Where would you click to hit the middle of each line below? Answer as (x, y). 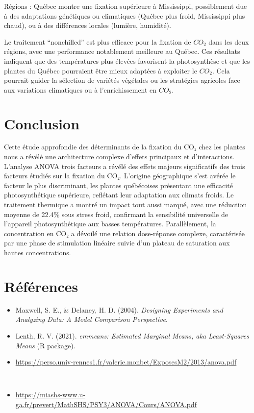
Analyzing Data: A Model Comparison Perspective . (91, 319)
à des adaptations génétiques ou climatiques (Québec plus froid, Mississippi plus (125, 15)
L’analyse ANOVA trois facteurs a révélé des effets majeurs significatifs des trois (125, 166)
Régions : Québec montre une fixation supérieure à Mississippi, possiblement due (126, 6)
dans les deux (229, 41)
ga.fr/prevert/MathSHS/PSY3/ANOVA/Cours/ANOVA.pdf (106, 404)
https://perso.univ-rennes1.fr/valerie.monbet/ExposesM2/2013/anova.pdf (126, 362)
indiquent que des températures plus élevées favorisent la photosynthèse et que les (127, 61)
